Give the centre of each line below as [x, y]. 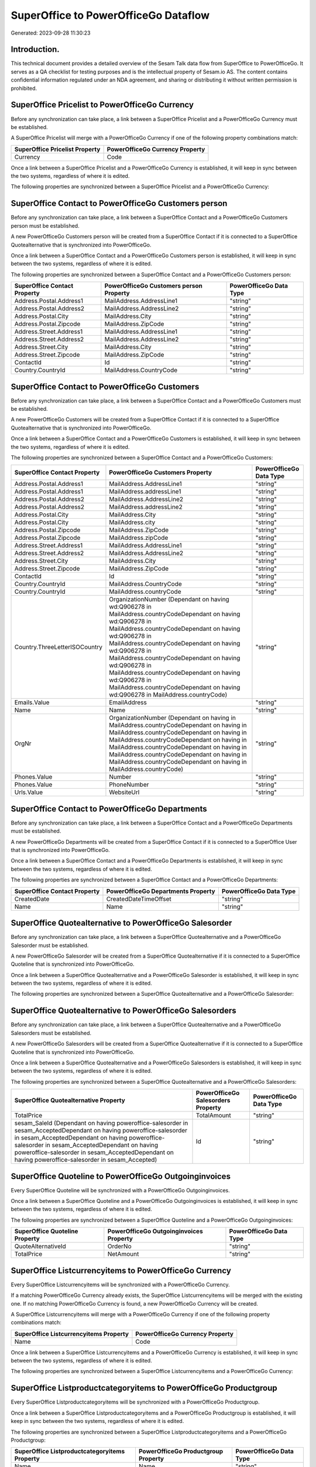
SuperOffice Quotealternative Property [70, 1100]
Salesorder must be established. [50, 945]
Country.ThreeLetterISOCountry [58, 647]
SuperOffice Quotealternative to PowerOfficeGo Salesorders [123, 1011]
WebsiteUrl [124, 792]
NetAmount [123, 1254]
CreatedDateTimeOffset [139, 899]
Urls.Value [29, 792]
